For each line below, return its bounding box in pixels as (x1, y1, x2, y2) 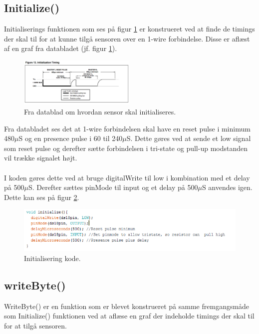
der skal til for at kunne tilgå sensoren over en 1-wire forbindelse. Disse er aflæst (4, 33, 250, 43)
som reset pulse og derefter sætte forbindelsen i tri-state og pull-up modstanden (4, 142, 248, 153)
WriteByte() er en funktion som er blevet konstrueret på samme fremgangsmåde (4, 300, 250, 311)
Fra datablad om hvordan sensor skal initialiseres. (24, 106, 176, 116)
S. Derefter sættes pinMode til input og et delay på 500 (28, 182, 198, 192)
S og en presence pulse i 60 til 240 (18, 133, 123, 143)
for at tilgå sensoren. (4, 320, 67, 330)
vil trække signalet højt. (4, 152, 77, 163)
